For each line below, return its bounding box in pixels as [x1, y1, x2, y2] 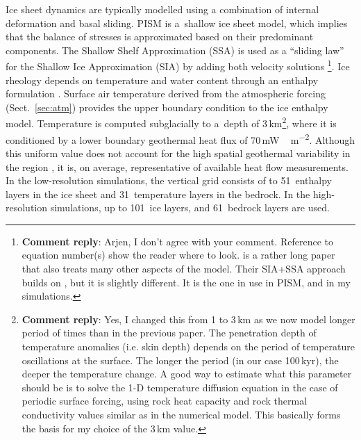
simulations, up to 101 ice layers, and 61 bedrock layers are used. [50, 200, 330, 215]
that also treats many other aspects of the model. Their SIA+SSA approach [22, 261, 346, 276]
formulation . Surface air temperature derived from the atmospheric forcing [6, 86, 326, 101]
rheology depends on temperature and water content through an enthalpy [6, 72, 319, 87]
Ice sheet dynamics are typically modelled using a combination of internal [6, 2, 319, 16]
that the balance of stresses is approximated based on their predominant [6, 29, 314, 44]
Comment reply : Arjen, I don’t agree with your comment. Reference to [22, 234, 334, 248]
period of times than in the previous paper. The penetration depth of [22, 325, 317, 340]
